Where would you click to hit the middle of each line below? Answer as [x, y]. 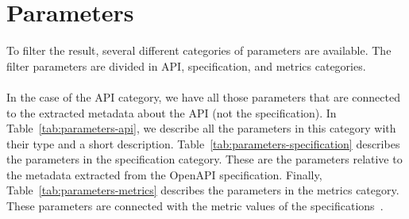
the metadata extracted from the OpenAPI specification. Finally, [164, 174]
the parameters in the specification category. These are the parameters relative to [204, 159]
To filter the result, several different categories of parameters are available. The [199, 50]
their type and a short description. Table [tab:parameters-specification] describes [203, 143]
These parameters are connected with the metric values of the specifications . [195, 206]
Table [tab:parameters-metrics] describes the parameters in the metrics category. [203, 190]
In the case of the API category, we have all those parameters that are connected [203, 96]
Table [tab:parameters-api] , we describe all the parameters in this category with [201, 128]
